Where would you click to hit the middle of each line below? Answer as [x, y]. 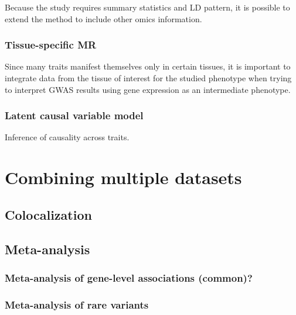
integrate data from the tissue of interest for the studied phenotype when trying [148, 78]
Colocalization [48, 214]
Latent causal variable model [74, 115]
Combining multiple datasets [123, 177]
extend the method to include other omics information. [103, 18]
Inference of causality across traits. [67, 137]
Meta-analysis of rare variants [77, 304]
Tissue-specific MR [51, 45]
